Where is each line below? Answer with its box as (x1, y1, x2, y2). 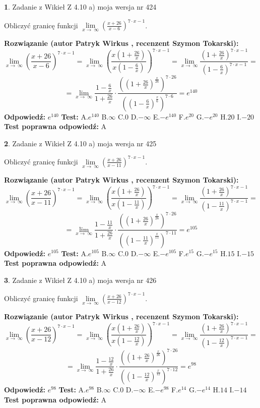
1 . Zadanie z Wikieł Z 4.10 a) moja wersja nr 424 (4, 2, 157, 12)
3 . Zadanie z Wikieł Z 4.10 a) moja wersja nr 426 (4, 274, 157, 285)
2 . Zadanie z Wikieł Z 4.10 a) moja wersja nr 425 (4, 138, 157, 148)
